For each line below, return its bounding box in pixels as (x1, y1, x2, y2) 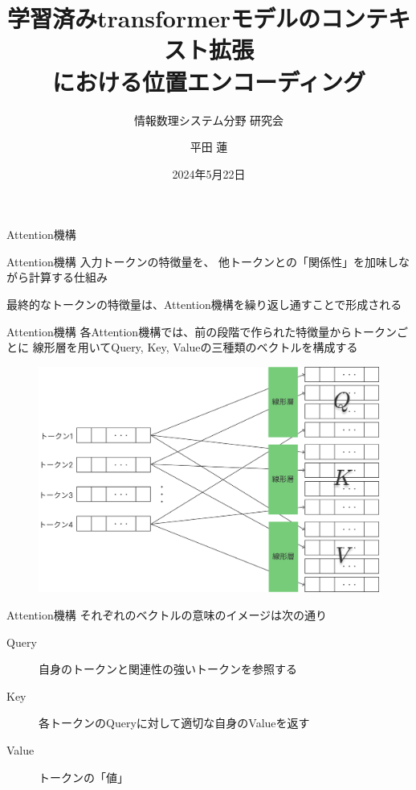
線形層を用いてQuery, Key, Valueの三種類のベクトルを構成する (32, 339, 358, 356)
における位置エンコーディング (51, 64, 366, 97)
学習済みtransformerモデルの (6, 2, 321, 35)
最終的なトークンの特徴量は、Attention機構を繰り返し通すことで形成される (6, 296, 402, 313)
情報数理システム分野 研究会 (133, 111, 284, 128)
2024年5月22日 (172, 165, 246, 182)
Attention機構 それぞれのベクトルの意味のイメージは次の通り (6, 607, 328, 623)
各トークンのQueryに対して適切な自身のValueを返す (39, 714, 310, 731)
